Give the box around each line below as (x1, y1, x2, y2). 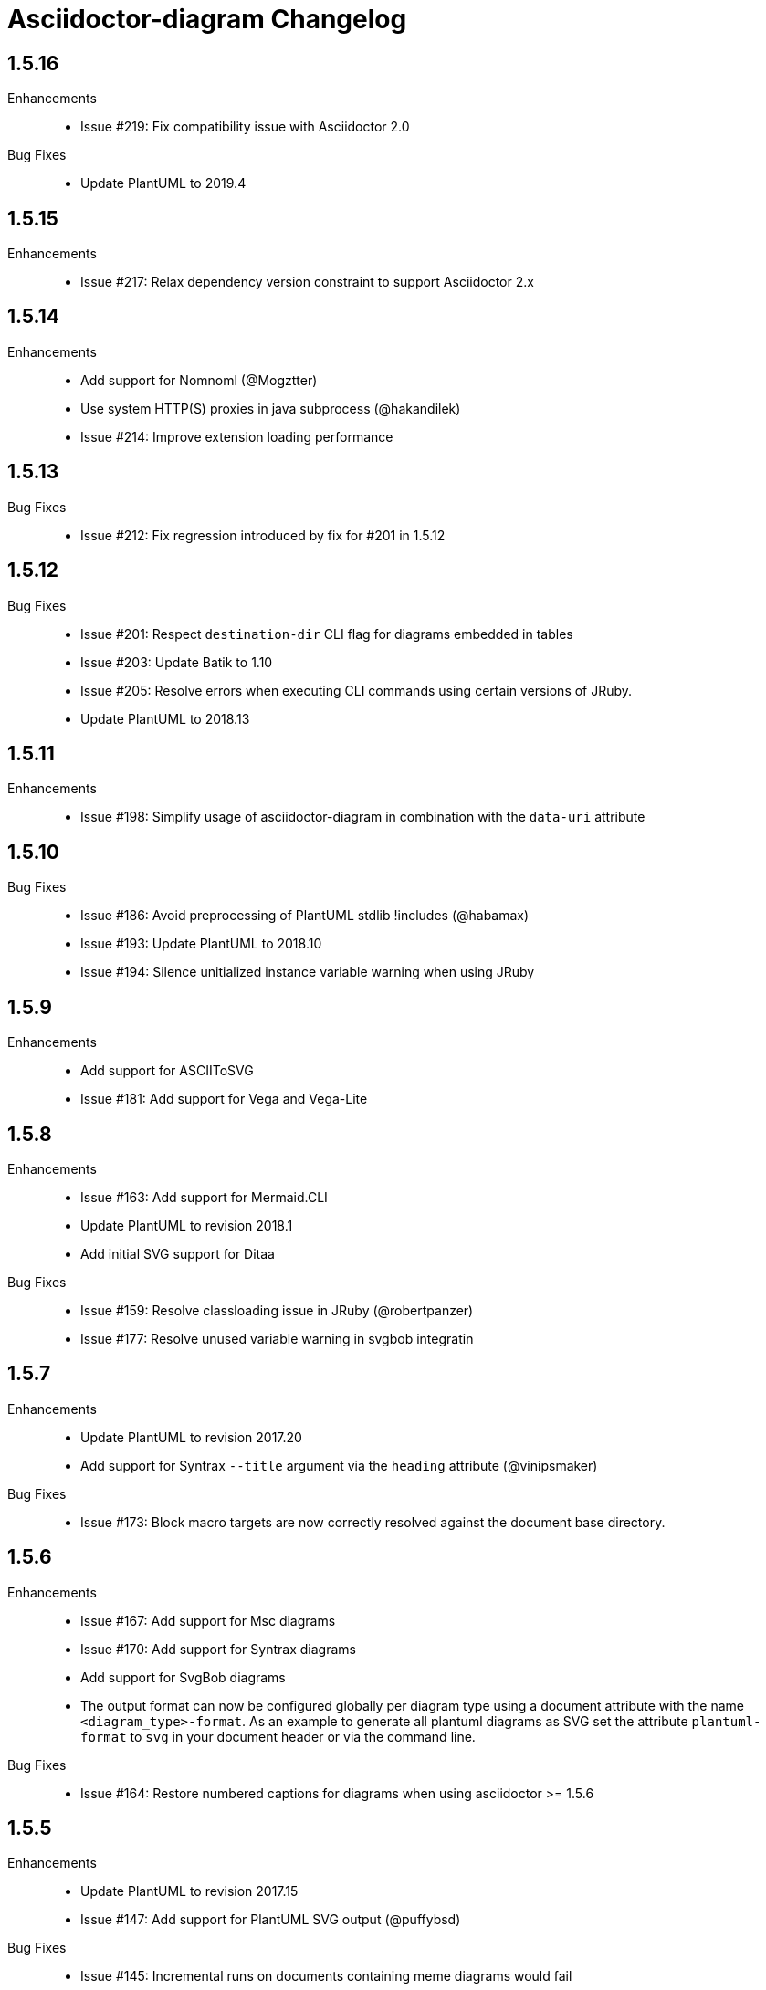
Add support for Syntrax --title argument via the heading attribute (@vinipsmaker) (80, 1457, 598, 1473)
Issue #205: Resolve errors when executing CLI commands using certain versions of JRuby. (80, 682, 633, 698)
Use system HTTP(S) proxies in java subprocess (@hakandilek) (80, 400, 461, 416)
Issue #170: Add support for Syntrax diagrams (80, 1640, 356, 1657)
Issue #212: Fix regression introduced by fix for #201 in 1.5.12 (80, 527, 446, 543)
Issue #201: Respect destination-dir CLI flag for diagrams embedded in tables (80, 625, 573, 642)
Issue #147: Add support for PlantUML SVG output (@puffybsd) (80, 1911, 461, 1928)
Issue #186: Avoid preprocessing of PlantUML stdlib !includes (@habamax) (80, 907, 530, 924)
